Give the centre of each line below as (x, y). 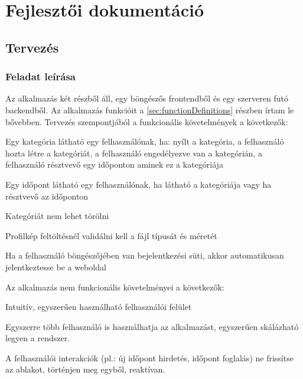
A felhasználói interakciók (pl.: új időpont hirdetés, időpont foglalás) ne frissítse (149, 357)
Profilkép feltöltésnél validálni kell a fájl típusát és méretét (111, 235)
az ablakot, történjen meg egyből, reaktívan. (85, 369)
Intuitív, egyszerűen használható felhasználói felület (99, 307)
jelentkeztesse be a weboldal (56, 267)
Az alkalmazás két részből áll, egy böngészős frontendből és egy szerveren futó (147, 98)
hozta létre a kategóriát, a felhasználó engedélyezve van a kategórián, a (134, 153)
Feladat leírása (40, 76)
